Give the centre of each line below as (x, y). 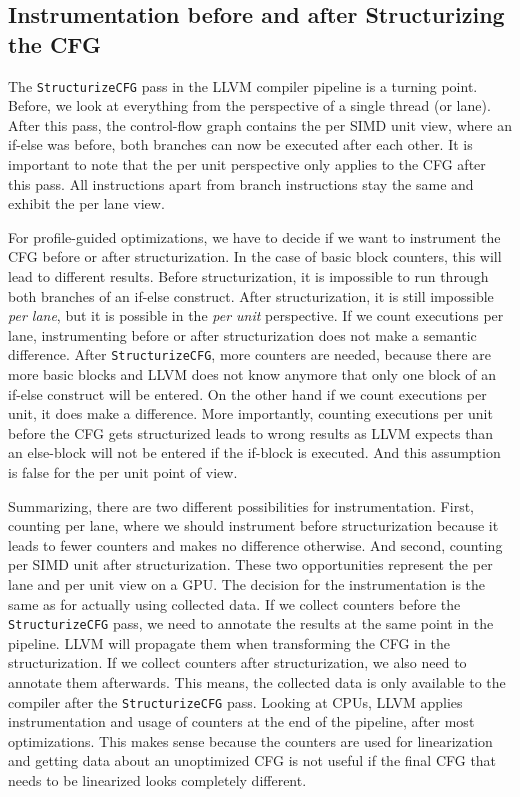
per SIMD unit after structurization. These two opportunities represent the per (250, 564)
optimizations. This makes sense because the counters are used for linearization (250, 740)
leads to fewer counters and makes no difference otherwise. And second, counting (255, 544)
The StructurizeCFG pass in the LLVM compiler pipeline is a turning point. (243, 85)
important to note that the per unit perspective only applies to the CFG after (247, 164)
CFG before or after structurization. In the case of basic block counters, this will (255, 256)
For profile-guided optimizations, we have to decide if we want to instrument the (254, 236)
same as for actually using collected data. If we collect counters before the (234, 603)
